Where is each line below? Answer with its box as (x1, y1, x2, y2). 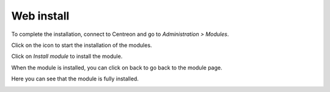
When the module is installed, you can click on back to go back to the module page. (11, 64, 222, 71)
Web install (11, 9, 70, 23)
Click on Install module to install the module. (11, 52, 123, 60)
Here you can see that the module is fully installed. (11, 75, 139, 82)
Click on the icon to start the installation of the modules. (11, 41, 152, 49)
